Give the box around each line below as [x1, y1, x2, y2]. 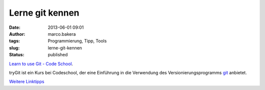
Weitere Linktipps [9, 79, 45, 85]
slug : [9, 45, 20, 51]
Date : [9, 24, 21, 30]
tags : [9, 38, 20, 44]
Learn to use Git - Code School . [9, 61, 73, 67]
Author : [9, 31, 26, 37]
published [48, 52, 68, 58]
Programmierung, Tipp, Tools [48, 38, 107, 44]
